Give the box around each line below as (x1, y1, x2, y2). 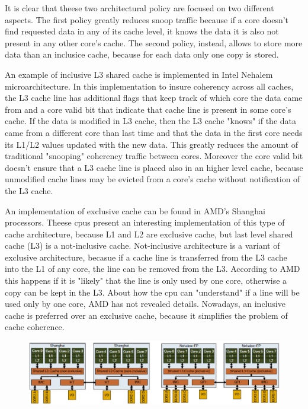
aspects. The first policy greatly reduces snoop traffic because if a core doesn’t (5, 13, 289, 26)
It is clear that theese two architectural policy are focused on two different (5, 2, 274, 14)
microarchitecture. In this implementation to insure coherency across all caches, (5, 80, 294, 92)
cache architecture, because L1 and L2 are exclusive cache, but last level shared (5, 227, 293, 240)
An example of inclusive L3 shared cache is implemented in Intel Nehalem (5, 68, 273, 80)
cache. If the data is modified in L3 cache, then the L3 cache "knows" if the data (5, 115, 297, 127)
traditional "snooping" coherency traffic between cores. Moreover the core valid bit (5, 150, 303, 162)
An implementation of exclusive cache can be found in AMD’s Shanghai (5, 204, 265, 217)
